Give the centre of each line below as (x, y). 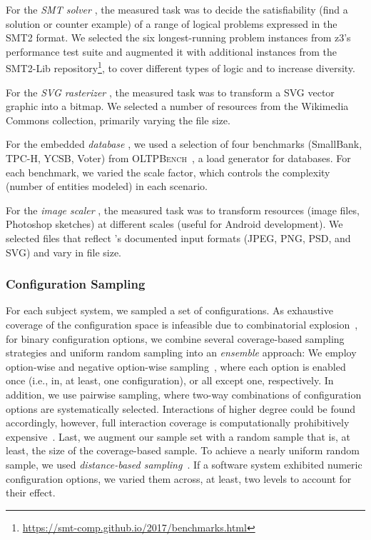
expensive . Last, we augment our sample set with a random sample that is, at (178, 436)
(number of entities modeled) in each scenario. (107, 186)
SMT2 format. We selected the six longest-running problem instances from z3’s (178, 37)
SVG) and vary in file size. (63, 252)
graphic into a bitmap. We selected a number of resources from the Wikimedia (177, 106)
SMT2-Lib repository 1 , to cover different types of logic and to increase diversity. (181, 67)
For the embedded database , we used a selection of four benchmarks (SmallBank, (184, 144)
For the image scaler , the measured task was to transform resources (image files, (183, 210)
